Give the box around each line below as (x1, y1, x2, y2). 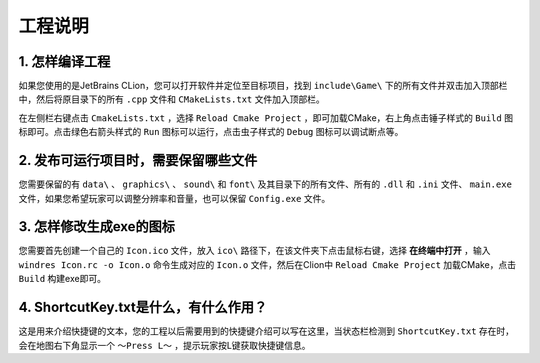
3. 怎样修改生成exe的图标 (18, 218, 175, 235)
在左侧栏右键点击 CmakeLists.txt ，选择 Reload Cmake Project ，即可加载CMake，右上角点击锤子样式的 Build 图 (18, 111, 514, 124)
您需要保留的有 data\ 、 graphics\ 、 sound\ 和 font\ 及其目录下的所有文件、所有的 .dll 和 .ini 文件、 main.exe (18, 178, 512, 190)
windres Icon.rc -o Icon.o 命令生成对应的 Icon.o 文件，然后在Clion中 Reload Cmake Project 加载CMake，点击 (18, 258, 517, 270)
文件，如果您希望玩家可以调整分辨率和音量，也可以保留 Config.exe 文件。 (18, 192, 331, 204)
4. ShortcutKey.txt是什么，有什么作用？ (18, 299, 268, 316)
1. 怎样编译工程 (18, 53, 111, 70)
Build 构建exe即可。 (18, 273, 107, 285)
